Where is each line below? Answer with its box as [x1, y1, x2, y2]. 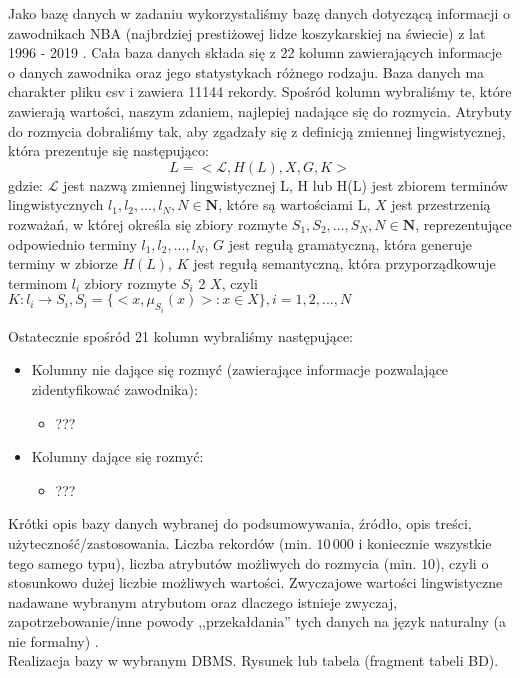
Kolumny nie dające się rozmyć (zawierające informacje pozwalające [31, 359, 449, 380]
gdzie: [8, 174, 43, 195]
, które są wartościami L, [218, 194, 371, 215]
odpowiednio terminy [8, 233, 137, 254]
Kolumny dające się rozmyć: [31, 446, 204, 467]
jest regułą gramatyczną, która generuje [228, 233, 473, 254]
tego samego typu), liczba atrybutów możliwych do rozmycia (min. [8, 552, 417, 573]
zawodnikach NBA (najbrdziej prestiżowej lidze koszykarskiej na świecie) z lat [8, 22, 486, 43]
